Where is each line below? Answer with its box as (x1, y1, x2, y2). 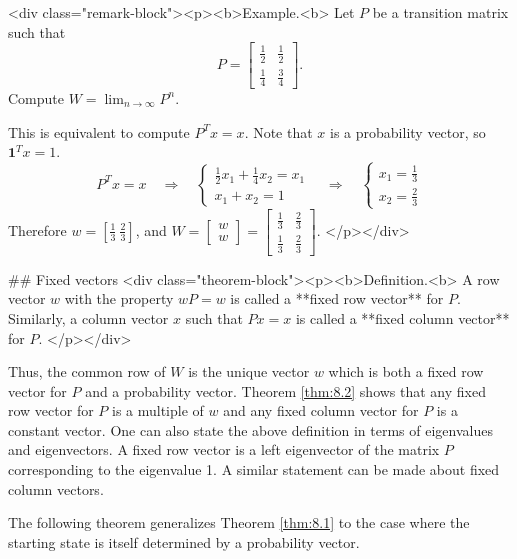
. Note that (244, 121, 313, 142)
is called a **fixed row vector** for (230, 288, 444, 309)
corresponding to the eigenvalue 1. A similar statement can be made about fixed (8, 459, 500, 480)
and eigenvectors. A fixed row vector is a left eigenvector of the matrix (8, 439, 440, 460)
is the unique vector (188, 361, 310, 382)
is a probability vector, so (330, 121, 486, 142)
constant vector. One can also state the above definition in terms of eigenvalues (8, 419, 493, 440)
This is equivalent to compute (8, 121, 190, 142)
